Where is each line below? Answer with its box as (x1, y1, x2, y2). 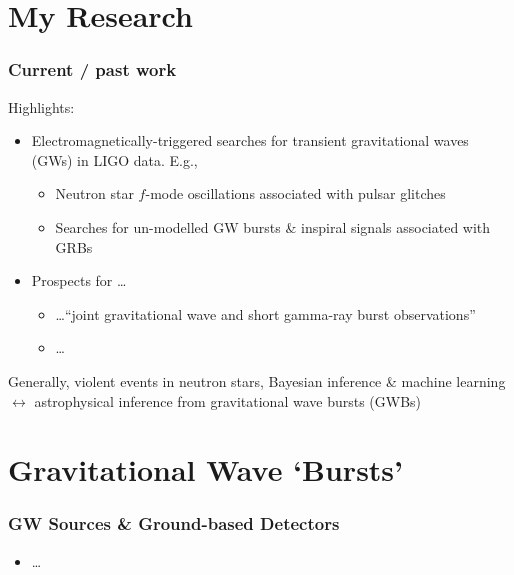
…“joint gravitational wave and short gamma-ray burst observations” (55, 303, 476, 324)
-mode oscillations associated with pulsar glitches (145, 183, 446, 204)
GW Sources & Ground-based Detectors (8, 511, 340, 536)
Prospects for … (31, 270, 127, 291)
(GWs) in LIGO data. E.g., (31, 149, 198, 170)
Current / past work (8, 57, 177, 82)
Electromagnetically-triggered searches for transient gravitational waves (31, 130, 469, 151)
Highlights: (8, 96, 75, 117)
